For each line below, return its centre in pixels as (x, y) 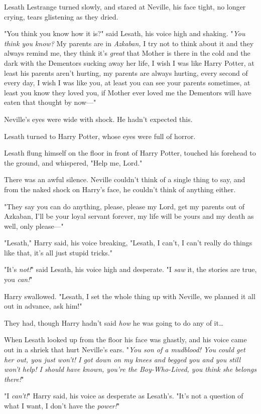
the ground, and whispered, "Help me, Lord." (73, 162)
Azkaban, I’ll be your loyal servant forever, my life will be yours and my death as (129, 216)
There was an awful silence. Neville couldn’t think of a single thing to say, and (125, 179)
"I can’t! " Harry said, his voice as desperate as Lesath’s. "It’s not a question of (124, 396)
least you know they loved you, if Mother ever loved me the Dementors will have (128, 92)
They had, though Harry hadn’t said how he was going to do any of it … (114, 322)
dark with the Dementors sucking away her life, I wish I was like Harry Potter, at (129, 62)
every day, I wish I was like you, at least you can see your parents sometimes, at (127, 83)
